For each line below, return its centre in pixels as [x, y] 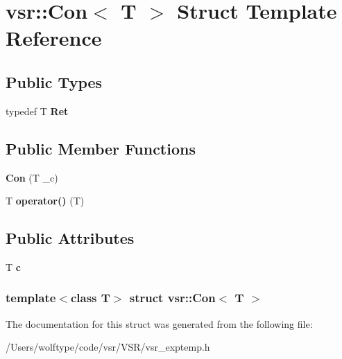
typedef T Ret [37, 111]
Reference [54, 38]
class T [90, 298]
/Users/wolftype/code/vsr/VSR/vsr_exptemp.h [108, 347]
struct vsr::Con [172, 298]
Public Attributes [70, 238]
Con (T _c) [32, 177]
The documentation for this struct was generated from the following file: [159, 323]
